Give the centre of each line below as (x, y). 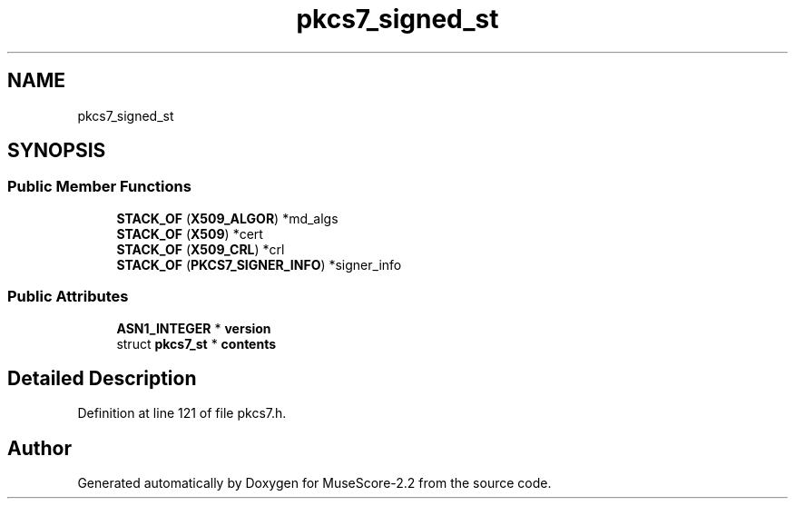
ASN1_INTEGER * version (194, 328)
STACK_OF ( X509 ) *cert (190, 233)
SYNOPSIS (57, 151)
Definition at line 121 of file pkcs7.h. (182, 413)
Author (39, 448)
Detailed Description (102, 378)
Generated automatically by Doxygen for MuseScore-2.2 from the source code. (314, 483)
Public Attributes (68, 297)
